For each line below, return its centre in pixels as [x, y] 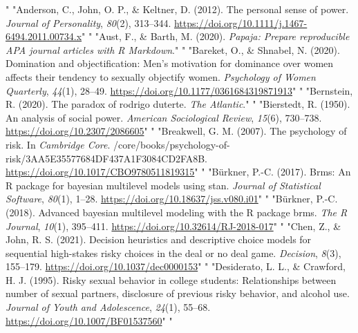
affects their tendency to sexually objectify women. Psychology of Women [161, 76]
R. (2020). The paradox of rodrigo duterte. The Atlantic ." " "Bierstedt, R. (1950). [178, 104]
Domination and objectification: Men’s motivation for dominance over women [170, 63]
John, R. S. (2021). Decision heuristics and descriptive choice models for [159, 239]
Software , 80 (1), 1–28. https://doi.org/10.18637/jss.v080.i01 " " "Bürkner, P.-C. [172, 199]
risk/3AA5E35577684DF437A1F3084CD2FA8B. [106, 158]
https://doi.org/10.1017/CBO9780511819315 [100, 172]
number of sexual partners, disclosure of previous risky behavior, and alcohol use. [178, 293]
